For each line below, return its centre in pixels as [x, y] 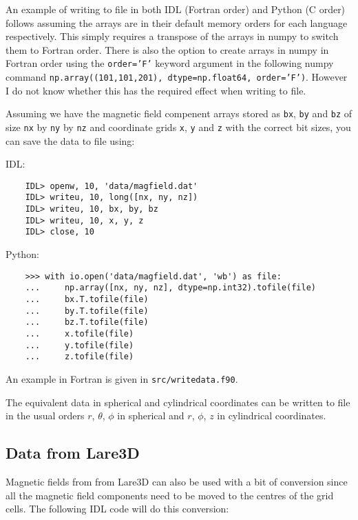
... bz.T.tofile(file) [87, 322]
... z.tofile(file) [80, 357]
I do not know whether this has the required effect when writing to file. [156, 90]
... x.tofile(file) [80, 333]
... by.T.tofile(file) [87, 311]
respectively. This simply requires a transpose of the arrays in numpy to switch [172, 36]
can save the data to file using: [70, 140]
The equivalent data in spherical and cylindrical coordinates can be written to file [178, 402]
